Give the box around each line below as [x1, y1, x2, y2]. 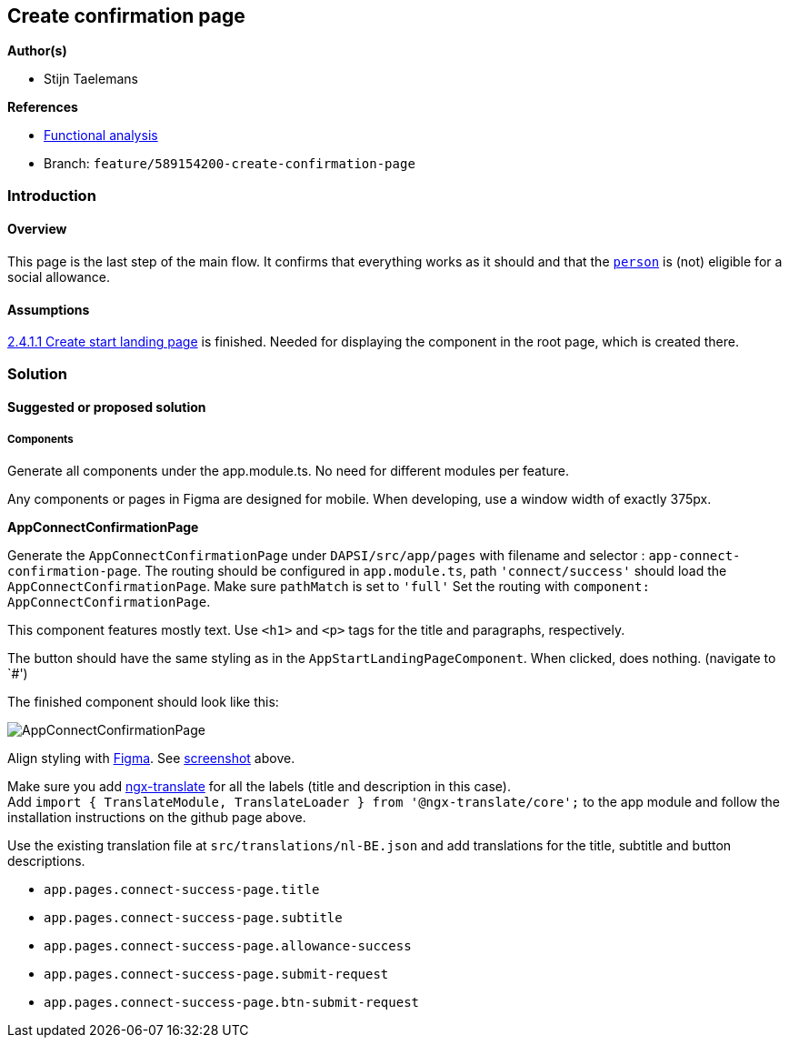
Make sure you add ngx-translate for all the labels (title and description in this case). [7, 779, 511, 794]
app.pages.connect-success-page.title [44, 882, 320, 897]
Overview [7, 221, 67, 237]
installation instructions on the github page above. [7, 809, 306, 825]
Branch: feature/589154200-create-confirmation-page [44, 156, 415, 172]
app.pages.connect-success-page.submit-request [44, 967, 389, 981]
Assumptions [7, 301, 90, 317]
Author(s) [7, 43, 67, 59]
